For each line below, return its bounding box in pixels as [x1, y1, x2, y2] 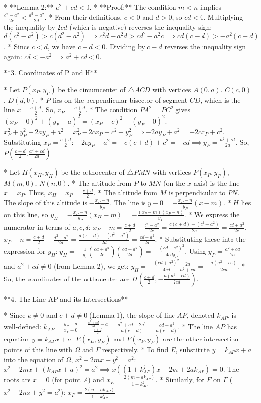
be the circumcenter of [58, 84, 126, 94]
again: [4, 51, 22, 61]
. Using [185, 246, 206, 256]
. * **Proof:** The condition [89, 2, 176, 12]
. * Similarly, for [155, 374, 204, 385]
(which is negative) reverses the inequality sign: [69, 21, 212, 31]
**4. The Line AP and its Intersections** [4, 293, 128, 304]
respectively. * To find [102, 344, 169, 354]
